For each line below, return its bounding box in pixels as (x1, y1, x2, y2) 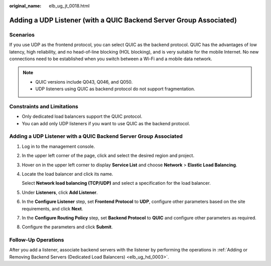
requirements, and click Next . (22, 205, 83, 211)
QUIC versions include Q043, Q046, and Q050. (35, 79, 133, 85)
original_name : (9, 3, 42, 9)
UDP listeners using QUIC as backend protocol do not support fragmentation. (35, 86, 195, 92)
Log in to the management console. (22, 143, 95, 149)
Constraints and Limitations (9, 103, 79, 110)
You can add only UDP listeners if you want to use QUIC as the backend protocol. (22, 120, 190, 126)
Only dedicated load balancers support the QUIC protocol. (22, 113, 143, 120)
